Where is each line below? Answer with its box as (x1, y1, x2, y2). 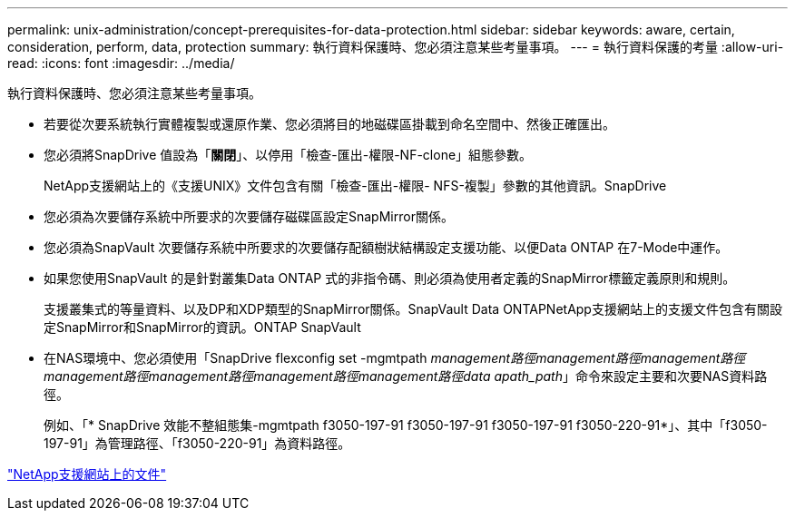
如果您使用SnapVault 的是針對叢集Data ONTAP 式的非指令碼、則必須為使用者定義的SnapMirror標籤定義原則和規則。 (44, 270, 736, 286)
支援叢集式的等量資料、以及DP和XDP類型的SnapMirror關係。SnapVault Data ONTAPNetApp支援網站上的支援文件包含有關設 (44, 301, 782, 317)
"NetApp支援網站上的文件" (7, 466, 167, 482)
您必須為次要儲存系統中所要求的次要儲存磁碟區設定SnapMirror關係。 (44, 209, 454, 224)
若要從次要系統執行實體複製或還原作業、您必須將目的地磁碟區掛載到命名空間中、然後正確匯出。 (44, 116, 615, 132)
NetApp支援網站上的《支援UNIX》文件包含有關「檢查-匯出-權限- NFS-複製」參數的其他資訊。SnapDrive (44, 178, 667, 193)
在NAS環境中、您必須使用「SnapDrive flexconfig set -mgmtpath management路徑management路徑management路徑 (44, 350, 746, 366)
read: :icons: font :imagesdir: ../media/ (7, 55, 235, 71)
